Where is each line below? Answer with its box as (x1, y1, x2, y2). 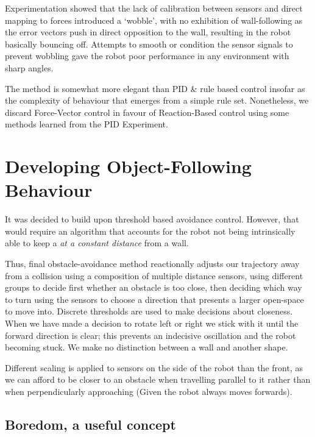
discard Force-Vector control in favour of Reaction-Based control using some (5, 105, 289, 118)
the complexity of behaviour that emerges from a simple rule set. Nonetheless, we (5, 94, 309, 107)
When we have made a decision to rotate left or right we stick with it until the (5, 317, 299, 329)
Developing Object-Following (5, 154, 252, 179)
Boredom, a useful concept (5, 414, 176, 433)
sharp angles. (5, 61, 54, 74)
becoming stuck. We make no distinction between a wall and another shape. (5, 341, 288, 354)
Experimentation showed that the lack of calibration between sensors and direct (5, 2, 303, 14)
